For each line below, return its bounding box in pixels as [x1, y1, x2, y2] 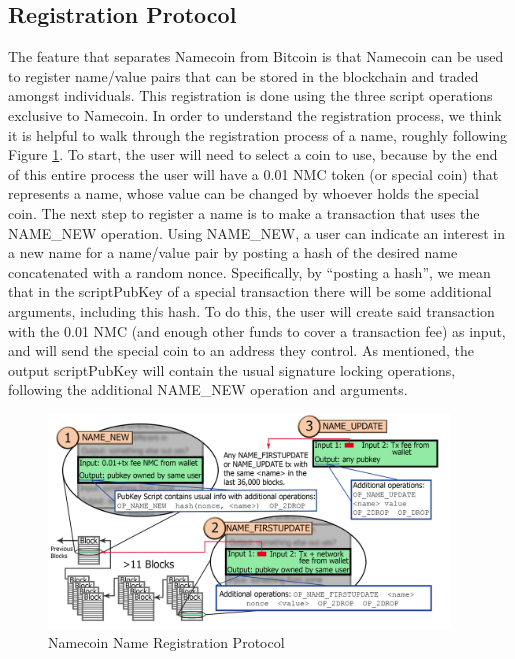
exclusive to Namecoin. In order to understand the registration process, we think [8, 104, 502, 125]
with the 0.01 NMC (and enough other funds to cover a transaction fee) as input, [8, 320, 506, 341]
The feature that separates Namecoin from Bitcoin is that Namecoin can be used [8, 46, 504, 67]
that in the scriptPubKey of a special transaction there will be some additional [8, 281, 492, 302]
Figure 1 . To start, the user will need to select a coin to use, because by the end [8, 144, 498, 165]
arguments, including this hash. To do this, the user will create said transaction [8, 300, 495, 321]
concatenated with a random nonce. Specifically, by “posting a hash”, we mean [8, 261, 491, 282]
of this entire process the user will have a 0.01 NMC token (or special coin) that [8, 163, 499, 184]
